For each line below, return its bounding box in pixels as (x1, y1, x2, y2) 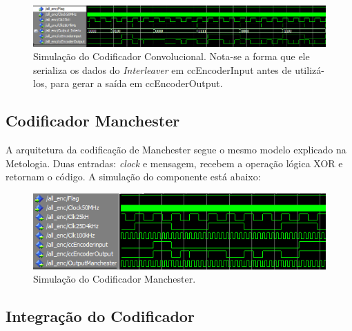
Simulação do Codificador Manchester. (33, 272, 196, 286)
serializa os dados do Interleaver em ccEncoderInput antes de (33, 62, 292, 77)
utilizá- (295, 62, 324, 77)
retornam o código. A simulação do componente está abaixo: (6, 169, 261, 184)
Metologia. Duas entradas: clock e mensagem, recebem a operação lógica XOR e (6, 155, 343, 170)
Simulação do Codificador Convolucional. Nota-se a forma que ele (33, 49, 310, 64)
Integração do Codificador (6, 305, 195, 327)
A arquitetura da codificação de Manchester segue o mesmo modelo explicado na (6, 142, 346, 157)
